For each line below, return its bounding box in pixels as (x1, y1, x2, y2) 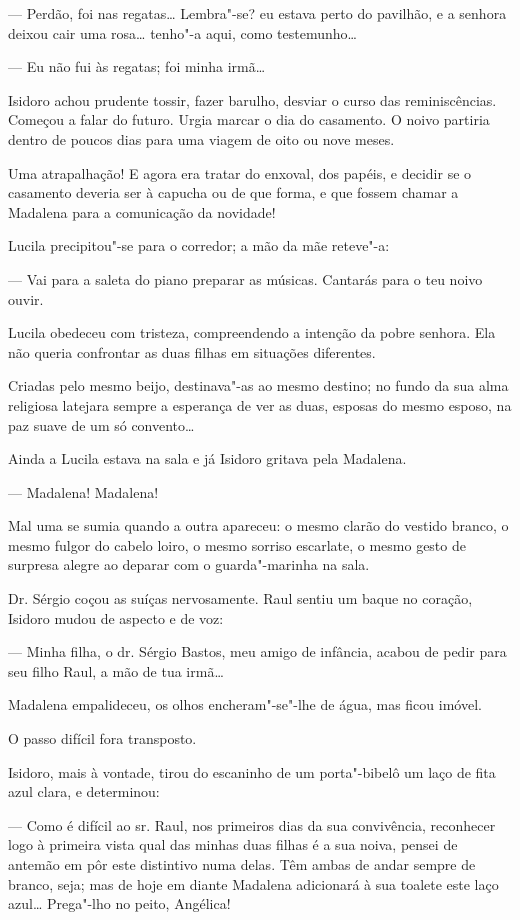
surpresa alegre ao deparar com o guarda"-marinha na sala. (8, 554, 370, 575)
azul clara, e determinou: (8, 781, 160, 802)
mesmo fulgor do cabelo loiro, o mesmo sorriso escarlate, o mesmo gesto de (8, 534, 466, 555)
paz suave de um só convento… (8, 414, 195, 435)
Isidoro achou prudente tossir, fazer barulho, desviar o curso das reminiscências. (8, 89, 497, 110)
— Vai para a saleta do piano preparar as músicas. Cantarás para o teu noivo (8, 268, 483, 289)
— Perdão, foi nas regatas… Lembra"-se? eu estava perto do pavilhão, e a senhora (8, 3, 507, 23)
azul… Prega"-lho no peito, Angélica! (8, 893, 231, 914)
